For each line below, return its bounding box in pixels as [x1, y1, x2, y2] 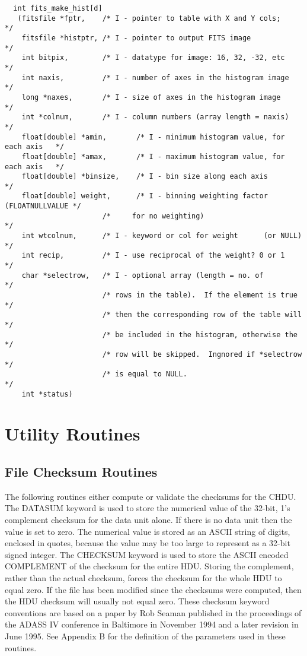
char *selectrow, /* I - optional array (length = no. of [21, 271, 264, 280]
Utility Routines [5, 422, 140, 446]
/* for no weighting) [102, 211, 204, 220]
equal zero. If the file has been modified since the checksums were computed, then [5, 583, 302, 595]
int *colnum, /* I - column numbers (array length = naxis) [21, 113, 289, 122]
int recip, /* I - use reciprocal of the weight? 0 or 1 [21, 251, 285, 260]
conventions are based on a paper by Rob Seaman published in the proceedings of [5, 606, 302, 619]
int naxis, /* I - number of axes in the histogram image [21, 73, 289, 82]
